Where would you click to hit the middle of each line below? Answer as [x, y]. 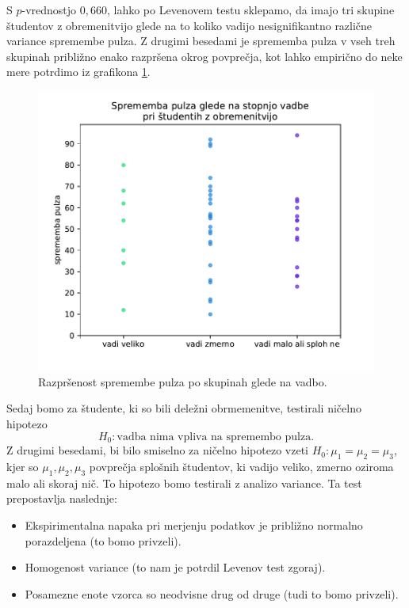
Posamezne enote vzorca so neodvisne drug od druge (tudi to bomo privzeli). [212, 593]
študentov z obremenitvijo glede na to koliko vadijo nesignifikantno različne [189, 25]
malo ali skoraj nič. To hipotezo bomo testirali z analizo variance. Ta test [184, 483]
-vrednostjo [49, 9]
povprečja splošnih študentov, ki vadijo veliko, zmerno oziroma [241, 466]
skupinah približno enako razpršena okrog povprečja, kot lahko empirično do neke [204, 56]
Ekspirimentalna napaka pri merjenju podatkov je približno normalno [194, 524]
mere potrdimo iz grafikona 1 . [78, 72]
